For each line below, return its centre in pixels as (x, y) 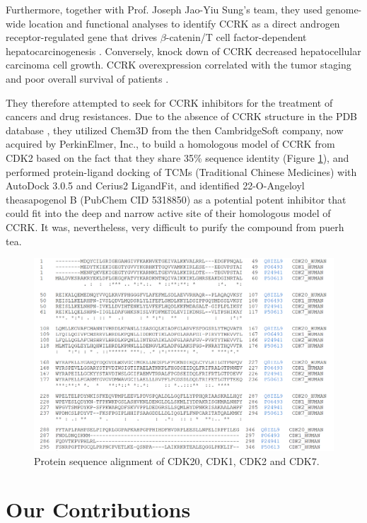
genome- (344, 9)
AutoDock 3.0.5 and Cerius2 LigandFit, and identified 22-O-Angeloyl (155, 186)
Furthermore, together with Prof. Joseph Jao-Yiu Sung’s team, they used (164, 9)
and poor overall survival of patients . (87, 78)
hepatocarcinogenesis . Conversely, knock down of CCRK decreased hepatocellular (183, 51)
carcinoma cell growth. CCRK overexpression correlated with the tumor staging (179, 65)
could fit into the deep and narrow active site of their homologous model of (168, 213)
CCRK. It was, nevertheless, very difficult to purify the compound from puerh (175, 227)
